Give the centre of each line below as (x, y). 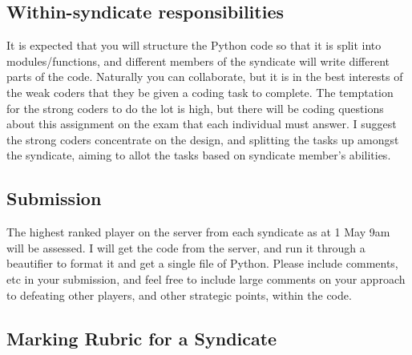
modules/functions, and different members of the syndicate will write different (198, 61)
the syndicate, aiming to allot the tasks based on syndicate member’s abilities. (199, 155)
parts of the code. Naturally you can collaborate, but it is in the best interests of (205, 77)
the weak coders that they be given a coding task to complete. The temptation (200, 92)
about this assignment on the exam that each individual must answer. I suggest (202, 124)
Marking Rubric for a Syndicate (142, 338)
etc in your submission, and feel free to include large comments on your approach (206, 278)
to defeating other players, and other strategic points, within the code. (179, 294)
